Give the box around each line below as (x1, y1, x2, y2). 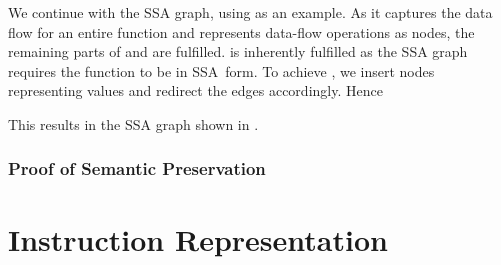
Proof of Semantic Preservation (8, 156, 266, 181)
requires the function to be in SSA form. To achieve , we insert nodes (8, 60, 435, 81)
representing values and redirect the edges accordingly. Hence (8, 80, 383, 101)
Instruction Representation (8, 218, 388, 259)
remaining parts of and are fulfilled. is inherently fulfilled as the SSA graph (8, 41, 468, 62)
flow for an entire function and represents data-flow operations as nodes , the (8, 21, 475, 42)
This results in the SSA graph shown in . (8, 113, 259, 134)
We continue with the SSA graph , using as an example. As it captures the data (8, 2, 493, 22)
